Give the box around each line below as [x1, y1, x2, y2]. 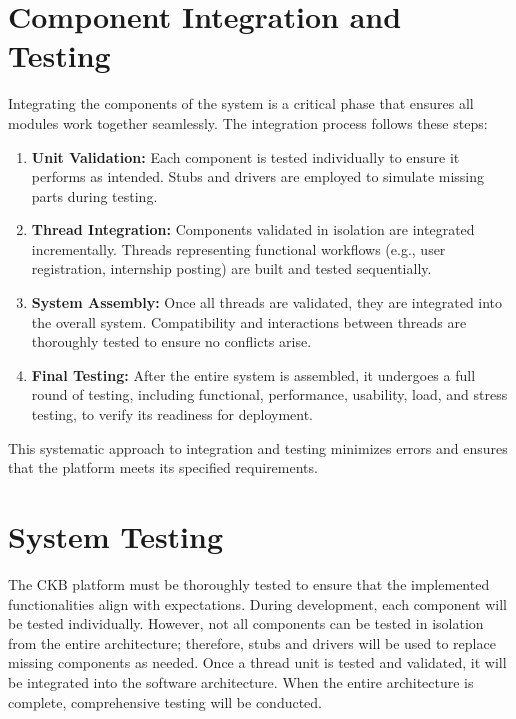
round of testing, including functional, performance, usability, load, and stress [31, 384, 508, 405]
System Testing [8, 516, 224, 556]
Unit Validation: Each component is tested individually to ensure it [31, 146, 460, 167]
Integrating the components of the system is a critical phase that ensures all [8, 93, 474, 114]
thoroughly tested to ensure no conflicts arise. [31, 331, 312, 352]
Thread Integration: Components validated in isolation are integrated [31, 219, 475, 240]
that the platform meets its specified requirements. [8, 457, 318, 478]
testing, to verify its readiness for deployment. [31, 404, 313, 425]
